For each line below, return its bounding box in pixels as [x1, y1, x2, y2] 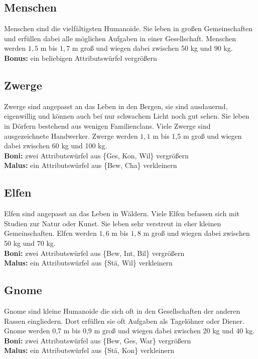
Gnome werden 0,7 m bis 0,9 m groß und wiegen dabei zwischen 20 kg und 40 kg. [4, 325, 255, 336]
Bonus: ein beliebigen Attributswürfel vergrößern [4, 52, 157, 63]
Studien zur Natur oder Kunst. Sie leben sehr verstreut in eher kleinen [4, 218, 221, 228]
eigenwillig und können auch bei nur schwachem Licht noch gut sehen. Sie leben [4, 111, 249, 121]
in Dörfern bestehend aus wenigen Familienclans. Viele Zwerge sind [4, 120, 211, 131]
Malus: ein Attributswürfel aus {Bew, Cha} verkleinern [4, 160, 177, 170]
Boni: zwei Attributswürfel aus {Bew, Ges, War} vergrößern [4, 335, 191, 345]
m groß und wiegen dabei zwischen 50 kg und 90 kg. [72, 43, 233, 53]
